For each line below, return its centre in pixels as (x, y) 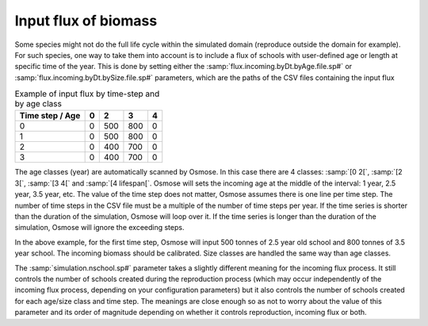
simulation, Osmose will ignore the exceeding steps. (99, 228)
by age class (38, 104)
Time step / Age (50, 116)
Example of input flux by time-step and (87, 94)
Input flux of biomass (86, 21)
